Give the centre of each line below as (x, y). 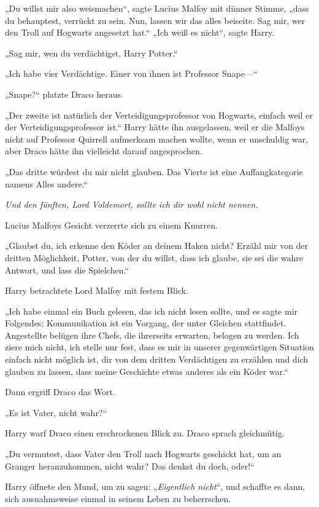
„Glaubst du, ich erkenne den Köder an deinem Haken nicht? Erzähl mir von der (157, 246)
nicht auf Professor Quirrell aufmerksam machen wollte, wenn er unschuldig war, (156, 139)
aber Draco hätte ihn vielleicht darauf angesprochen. (104, 151)
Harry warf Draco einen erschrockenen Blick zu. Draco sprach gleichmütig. (145, 433)
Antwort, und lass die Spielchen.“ (67, 269)
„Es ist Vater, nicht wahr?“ (56, 412)
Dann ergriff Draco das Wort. (60, 392)
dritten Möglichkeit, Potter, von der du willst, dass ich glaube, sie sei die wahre (154, 257)
